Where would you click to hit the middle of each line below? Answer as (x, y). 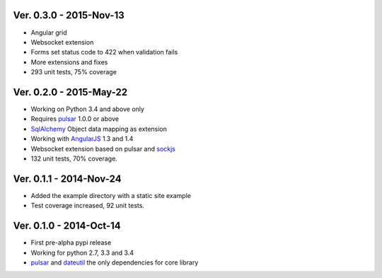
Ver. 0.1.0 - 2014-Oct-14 (67, 226)
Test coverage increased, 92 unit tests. (88, 206)
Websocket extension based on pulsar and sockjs (103, 149)
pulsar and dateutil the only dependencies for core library (115, 262)
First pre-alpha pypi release (71, 243)
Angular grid (49, 33)
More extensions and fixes (69, 62)
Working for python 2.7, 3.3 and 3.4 (82, 253)
